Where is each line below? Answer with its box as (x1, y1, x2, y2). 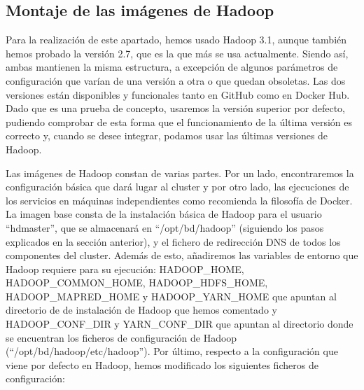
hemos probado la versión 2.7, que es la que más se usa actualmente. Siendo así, (6, 46, 349, 60)
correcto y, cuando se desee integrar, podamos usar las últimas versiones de (6, 128, 328, 143)
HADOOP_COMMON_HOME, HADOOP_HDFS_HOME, (6, 275, 268, 290)
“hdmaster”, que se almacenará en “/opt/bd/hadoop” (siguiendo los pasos (6, 220, 324, 235)
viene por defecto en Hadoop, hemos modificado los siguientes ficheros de (6, 357, 318, 372)
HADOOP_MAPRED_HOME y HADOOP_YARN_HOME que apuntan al (6, 288, 337, 303)
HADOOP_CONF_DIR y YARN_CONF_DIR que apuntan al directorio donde (6, 316, 353, 331)
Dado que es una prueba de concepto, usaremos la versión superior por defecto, (6, 101, 345, 116)
